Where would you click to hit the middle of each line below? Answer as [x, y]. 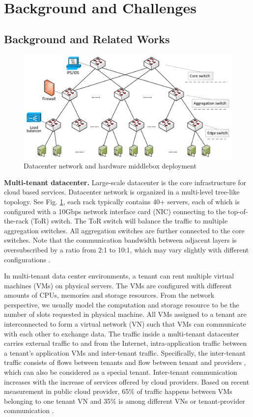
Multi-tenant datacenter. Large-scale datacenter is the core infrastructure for [125, 182]
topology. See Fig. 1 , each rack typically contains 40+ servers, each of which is [122, 201]
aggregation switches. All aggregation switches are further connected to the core [124, 230]
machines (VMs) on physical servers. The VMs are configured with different [118, 285]
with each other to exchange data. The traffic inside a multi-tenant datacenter [122, 333]
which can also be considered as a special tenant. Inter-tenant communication [121, 372]
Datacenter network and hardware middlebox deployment [110, 166]
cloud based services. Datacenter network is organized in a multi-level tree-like [122, 192]
